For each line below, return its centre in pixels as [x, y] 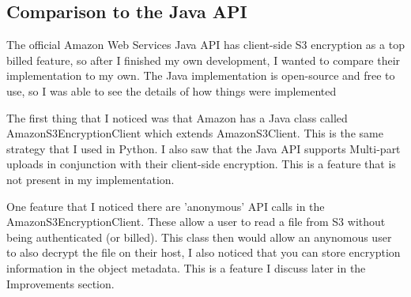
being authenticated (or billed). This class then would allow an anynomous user [199, 237]
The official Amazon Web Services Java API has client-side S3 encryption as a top [205, 45]
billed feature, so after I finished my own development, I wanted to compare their [204, 60]
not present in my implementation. [90, 179]
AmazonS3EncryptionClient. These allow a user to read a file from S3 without [196, 222]
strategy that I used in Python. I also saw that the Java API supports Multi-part [204, 148]
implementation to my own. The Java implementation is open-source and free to [201, 75]
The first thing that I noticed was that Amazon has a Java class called [177, 117]
